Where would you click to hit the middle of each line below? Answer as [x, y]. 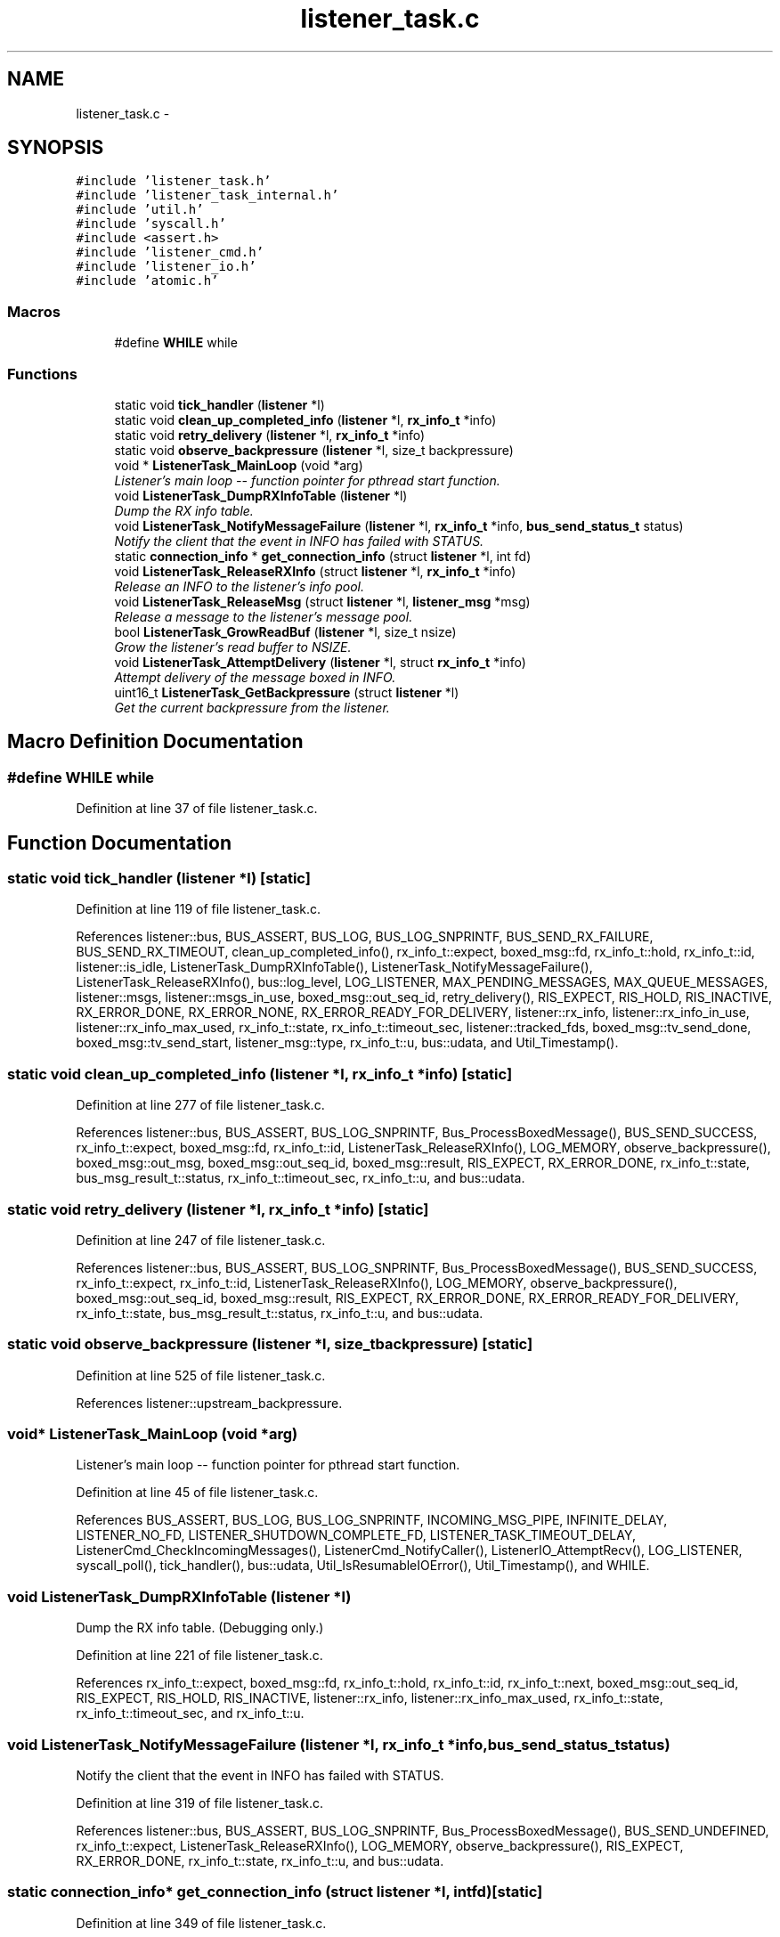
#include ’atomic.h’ [147, 281]
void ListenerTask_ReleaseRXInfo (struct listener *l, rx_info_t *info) [315, 571]
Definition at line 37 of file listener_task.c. [197, 809]
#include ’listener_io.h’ [166, 267]
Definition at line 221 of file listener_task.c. [199, 1656]
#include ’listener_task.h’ [174, 181]
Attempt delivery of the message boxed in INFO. [255, 677]
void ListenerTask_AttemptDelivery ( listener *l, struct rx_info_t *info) [320, 662]
